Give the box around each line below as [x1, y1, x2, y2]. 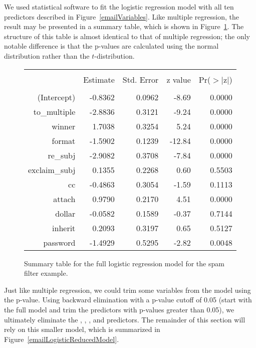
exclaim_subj [28, 163, 76, 176]
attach [53, 193, 76, 205]
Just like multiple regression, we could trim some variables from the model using [4, 284, 251, 295]
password [43, 236, 76, 248]
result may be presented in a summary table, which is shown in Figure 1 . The [4, 21, 244, 32]
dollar [55, 207, 76, 219]
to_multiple [33, 105, 76, 117]
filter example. [24, 268, 68, 278]
